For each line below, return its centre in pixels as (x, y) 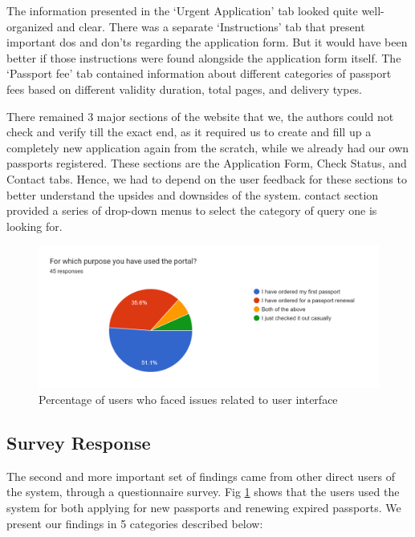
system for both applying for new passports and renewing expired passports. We (204, 507)
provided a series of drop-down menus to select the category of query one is (192, 210)
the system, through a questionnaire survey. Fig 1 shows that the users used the (203, 492)
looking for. (35, 226)
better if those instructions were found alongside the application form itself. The (204, 57)
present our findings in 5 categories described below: (135, 523)
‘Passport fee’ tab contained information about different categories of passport (199, 73)
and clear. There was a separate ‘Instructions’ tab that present (211, 26)
